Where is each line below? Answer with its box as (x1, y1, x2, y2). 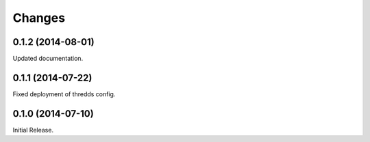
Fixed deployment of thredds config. (12, 89, 116, 98)
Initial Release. (12, 126, 54, 134)
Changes (12, 10, 65, 25)
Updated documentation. (12, 55, 84, 63)
